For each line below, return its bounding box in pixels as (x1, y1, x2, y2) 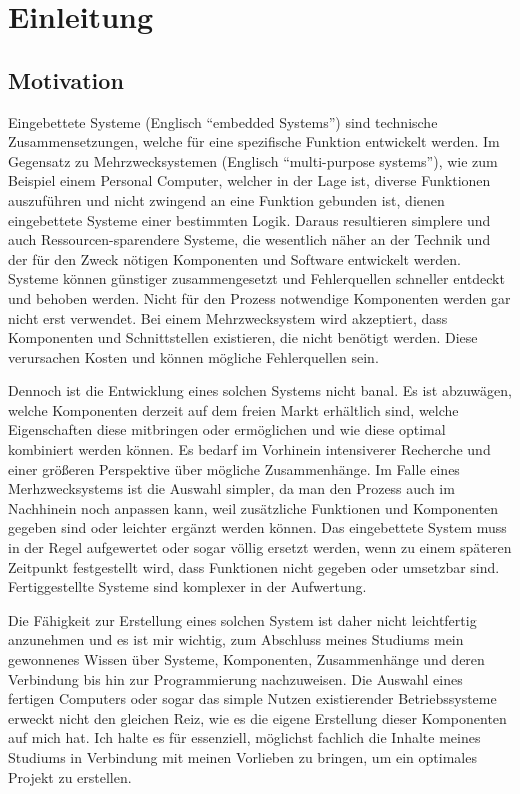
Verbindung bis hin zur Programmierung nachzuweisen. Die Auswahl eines (8, 668, 463, 689)
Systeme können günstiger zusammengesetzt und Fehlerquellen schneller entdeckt (8, 268, 505, 289)
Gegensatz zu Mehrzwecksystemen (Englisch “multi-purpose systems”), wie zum (8, 150, 498, 171)
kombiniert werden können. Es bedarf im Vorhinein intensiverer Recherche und (8, 439, 491, 460)
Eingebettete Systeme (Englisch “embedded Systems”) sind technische (8, 111, 438, 132)
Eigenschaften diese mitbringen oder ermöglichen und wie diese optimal (8, 419, 446, 440)
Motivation (8, 64, 124, 95)
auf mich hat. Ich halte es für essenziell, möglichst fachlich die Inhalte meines (8, 727, 481, 748)
